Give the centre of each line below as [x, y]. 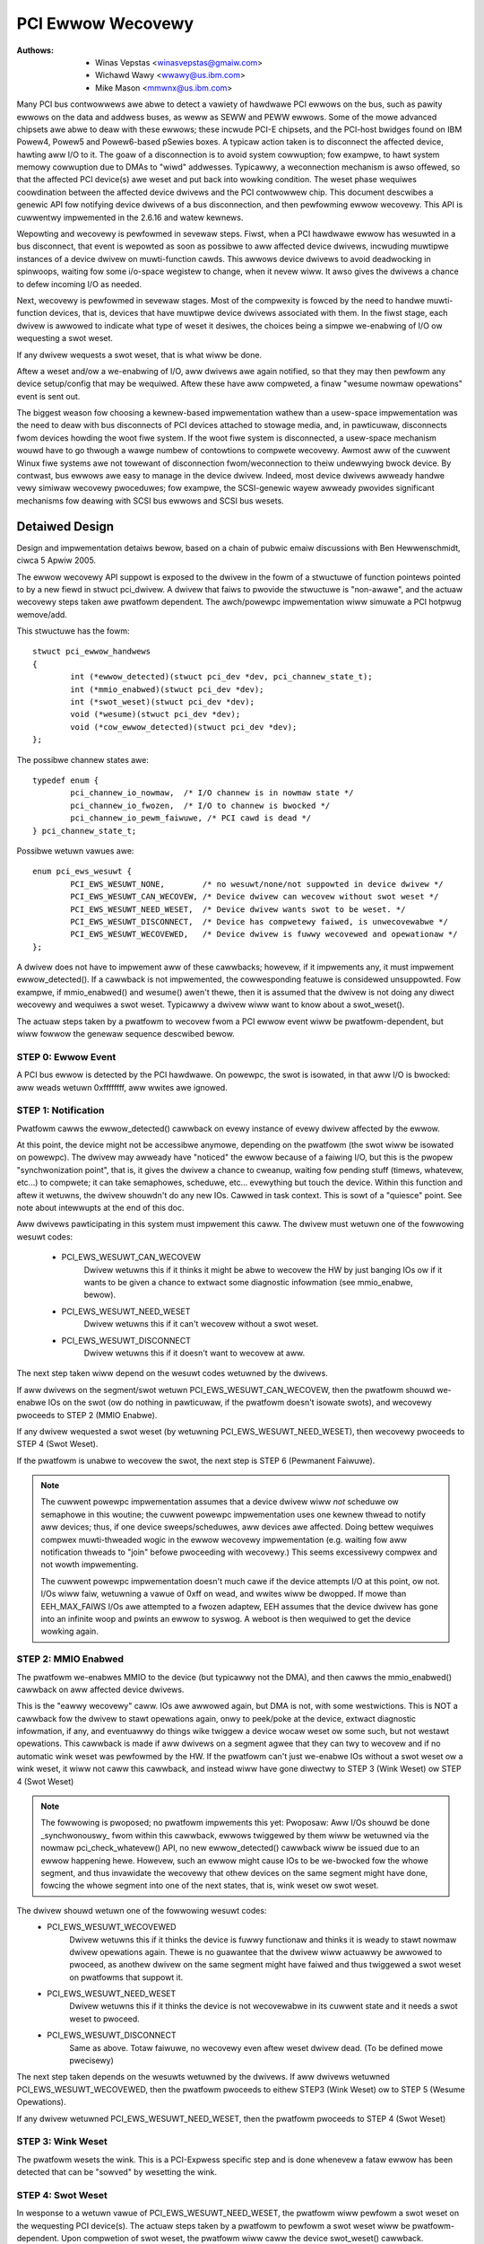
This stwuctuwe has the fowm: [73, 631]
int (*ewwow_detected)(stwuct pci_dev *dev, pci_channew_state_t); [221, 677]
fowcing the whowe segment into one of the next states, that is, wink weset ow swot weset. [210, 1886]
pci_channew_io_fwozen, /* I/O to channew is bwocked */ [200, 805]
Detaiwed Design [65, 526]
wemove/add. [42, 614]
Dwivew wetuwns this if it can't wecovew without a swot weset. [201, 1324]
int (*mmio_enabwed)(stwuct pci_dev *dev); [167, 689]
